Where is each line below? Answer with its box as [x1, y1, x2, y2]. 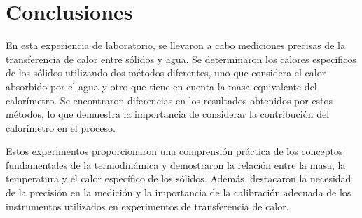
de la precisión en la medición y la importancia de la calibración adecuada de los [6, 185, 351, 200]
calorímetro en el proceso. [6, 120, 116, 135]
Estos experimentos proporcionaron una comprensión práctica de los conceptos [6, 144, 343, 158]
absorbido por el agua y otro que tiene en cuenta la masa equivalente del [6, 79, 317, 93]
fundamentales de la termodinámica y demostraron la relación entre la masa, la [6, 157, 346, 172]
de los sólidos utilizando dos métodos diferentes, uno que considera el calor [6, 65, 326, 80]
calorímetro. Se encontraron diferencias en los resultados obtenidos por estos [6, 93, 333, 107]
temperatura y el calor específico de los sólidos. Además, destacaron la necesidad [6, 171, 351, 186]
